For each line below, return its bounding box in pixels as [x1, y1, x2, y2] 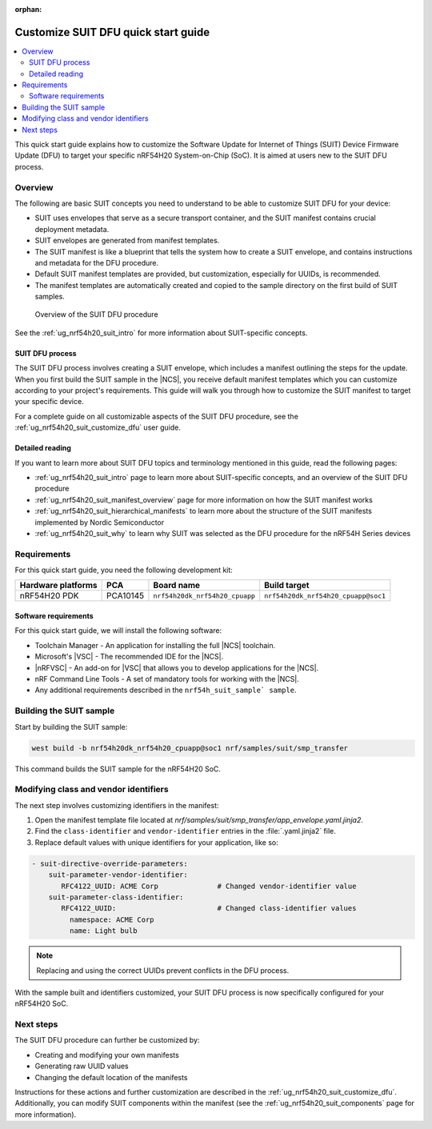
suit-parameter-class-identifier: [48, 893, 184, 902]
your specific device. [14, 397, 84, 406]
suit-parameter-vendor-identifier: [48, 871, 188, 879]
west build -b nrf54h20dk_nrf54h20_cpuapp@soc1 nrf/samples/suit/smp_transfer [31, 743, 348, 752]
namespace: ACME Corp [69, 915, 155, 924]
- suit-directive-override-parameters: [31, 859, 188, 868]
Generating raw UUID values [34, 1061, 129, 1071]
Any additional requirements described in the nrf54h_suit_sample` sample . [34, 685, 297, 695]
